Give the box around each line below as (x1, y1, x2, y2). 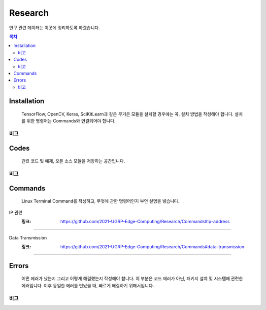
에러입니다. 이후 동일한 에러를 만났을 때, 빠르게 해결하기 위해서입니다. (21, 282, 154, 288)
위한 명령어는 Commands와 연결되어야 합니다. (26, 118, 116, 124)
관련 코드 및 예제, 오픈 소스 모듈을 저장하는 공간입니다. (21, 158, 125, 164)
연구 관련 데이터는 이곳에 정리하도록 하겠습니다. (9, 25, 100, 31)
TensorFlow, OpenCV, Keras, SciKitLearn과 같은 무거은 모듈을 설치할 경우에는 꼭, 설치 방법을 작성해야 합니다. (21, 111, 234, 117)
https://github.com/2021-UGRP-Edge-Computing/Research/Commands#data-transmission (60, 243, 245, 249)
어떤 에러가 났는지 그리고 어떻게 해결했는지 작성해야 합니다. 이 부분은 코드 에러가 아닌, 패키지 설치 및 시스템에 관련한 (21, 275, 243, 281)
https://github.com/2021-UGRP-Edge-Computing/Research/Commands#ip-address (60, 219, 230, 225)
